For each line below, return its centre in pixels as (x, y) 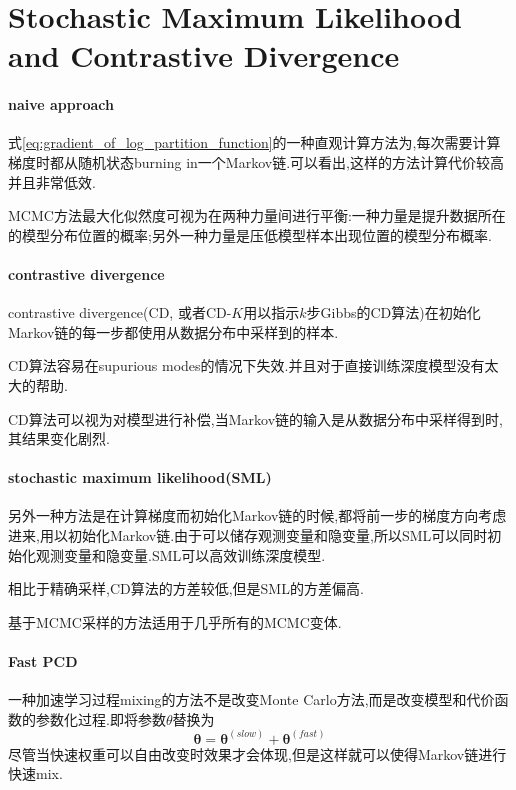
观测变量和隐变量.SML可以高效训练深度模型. (180, 554)
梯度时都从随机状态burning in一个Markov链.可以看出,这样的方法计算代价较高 (256, 161)
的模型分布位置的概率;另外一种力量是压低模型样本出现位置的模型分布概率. (250, 234)
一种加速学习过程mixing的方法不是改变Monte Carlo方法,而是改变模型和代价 (251, 699)
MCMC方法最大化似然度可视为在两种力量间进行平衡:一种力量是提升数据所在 (257, 215)
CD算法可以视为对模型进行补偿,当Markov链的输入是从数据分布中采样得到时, (255, 418)
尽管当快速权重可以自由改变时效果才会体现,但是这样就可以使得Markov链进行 (257, 753)
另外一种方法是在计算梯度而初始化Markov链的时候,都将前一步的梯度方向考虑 (257, 515)
